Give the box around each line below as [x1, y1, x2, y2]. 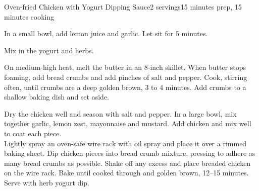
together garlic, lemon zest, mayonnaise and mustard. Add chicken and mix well [4, 118, 251, 129]
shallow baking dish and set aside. [4, 91, 109, 102]
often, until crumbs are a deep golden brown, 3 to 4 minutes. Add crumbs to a [4, 81, 246, 92]
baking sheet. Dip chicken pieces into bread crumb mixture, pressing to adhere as [4, 148, 255, 158]
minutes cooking [4, 11, 55, 22]
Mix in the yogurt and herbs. [4, 45, 94, 55]
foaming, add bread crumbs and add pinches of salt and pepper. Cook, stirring [4, 71, 247, 82]
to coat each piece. [4, 128, 62, 138]
